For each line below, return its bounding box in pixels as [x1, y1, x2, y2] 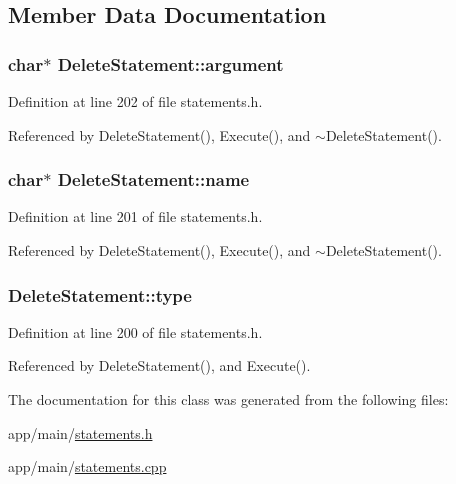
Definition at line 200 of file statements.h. [8, 321, 263, 342]
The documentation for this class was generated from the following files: [8, 389, 449, 409]
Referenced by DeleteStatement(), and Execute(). [8, 355, 311, 376]
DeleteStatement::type [8, 282, 192, 307]
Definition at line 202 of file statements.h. [8, 91, 263, 111]
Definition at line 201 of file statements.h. [8, 206, 263, 227]
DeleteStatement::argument [57, 51, 284, 76]
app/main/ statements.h [8, 422, 153, 443]
